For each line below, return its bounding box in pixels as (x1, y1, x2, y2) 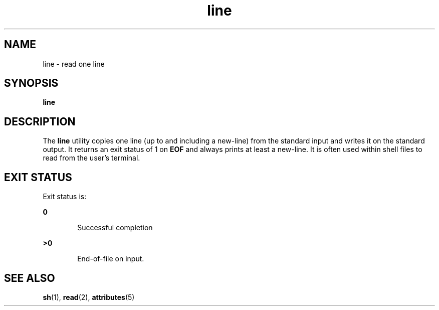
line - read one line (43, 59, 105, 68)
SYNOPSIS (4, 77, 59, 90)
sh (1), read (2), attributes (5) (43, 292, 135, 301)
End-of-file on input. (77, 254, 144, 263)
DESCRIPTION (4, 115, 76, 128)
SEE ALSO (4, 271, 55, 284)
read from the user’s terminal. (43, 153, 140, 163)
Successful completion (77, 223, 153, 232)
